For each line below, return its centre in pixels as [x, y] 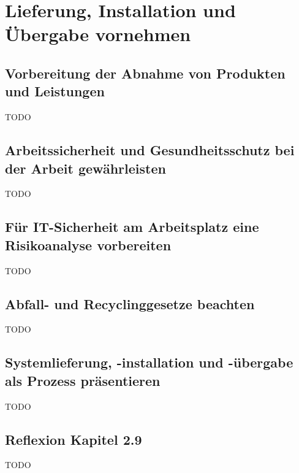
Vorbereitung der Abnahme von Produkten [145, 73]
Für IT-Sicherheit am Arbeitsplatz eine [132, 227]
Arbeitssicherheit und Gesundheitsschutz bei [150, 150]
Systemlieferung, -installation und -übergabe [149, 362]
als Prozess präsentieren [83, 380]
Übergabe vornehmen [98, 34]
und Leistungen [55, 91]
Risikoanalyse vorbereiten [88, 244]
